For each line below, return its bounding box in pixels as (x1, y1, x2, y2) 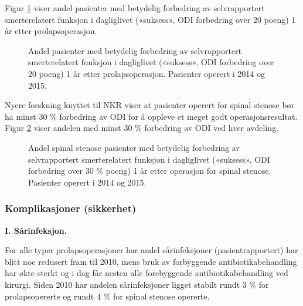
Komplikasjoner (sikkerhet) (5, 201, 137, 216)
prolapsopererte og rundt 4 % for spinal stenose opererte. (5, 290, 210, 302)
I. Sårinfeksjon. (5, 224, 67, 236)
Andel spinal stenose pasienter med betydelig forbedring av (28, 141, 240, 153)
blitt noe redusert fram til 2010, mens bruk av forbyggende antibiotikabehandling (5, 255, 297, 267)
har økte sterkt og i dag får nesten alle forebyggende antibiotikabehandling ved (5, 267, 288, 279)
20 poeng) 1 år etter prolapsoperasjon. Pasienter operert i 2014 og (28, 67, 265, 79)
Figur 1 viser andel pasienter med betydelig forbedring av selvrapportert (5, 2, 265, 14)
